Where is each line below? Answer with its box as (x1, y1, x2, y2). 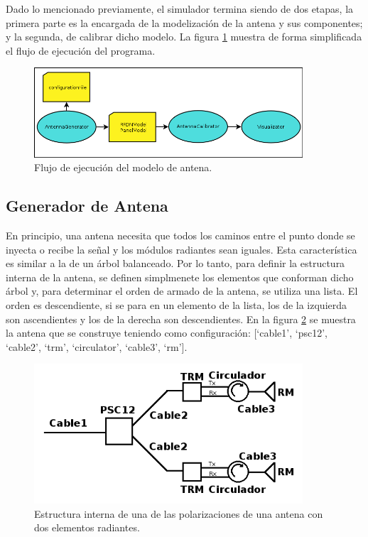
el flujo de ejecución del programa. (6, 43, 156, 58)
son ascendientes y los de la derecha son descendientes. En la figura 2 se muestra (6, 311, 356, 326)
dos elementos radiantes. (34, 520, 140, 535)
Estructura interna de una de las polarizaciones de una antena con (34, 506, 323, 521)
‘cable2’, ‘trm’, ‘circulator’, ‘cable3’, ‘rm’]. (6, 339, 188, 354)
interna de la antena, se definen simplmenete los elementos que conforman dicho (6, 269, 354, 284)
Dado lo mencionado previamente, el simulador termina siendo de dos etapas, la (6, 1, 354, 16)
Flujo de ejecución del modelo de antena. (34, 160, 212, 175)
